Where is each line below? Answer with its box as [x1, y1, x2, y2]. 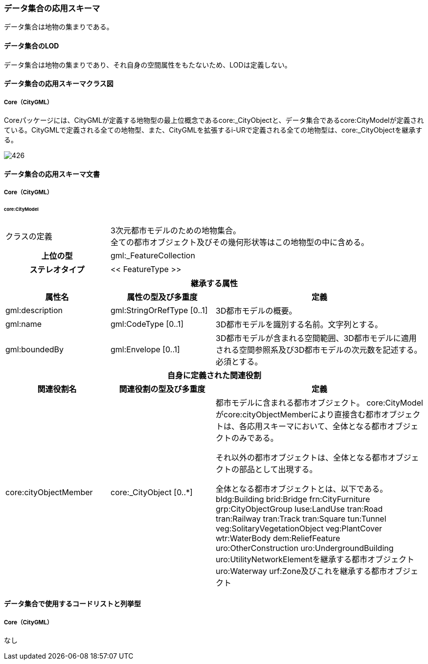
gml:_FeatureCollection [111, 250, 195, 260]
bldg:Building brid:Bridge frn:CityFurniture [216, 494, 370, 504]
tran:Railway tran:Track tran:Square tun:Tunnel [216, 513, 386, 524]
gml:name [5, 319, 42, 329]
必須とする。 [216, 356, 263, 366]
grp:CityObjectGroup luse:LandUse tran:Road [216, 504, 383, 514]
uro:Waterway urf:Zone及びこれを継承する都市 [216, 566, 387, 576]
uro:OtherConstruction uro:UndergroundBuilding [216, 543, 394, 553]
